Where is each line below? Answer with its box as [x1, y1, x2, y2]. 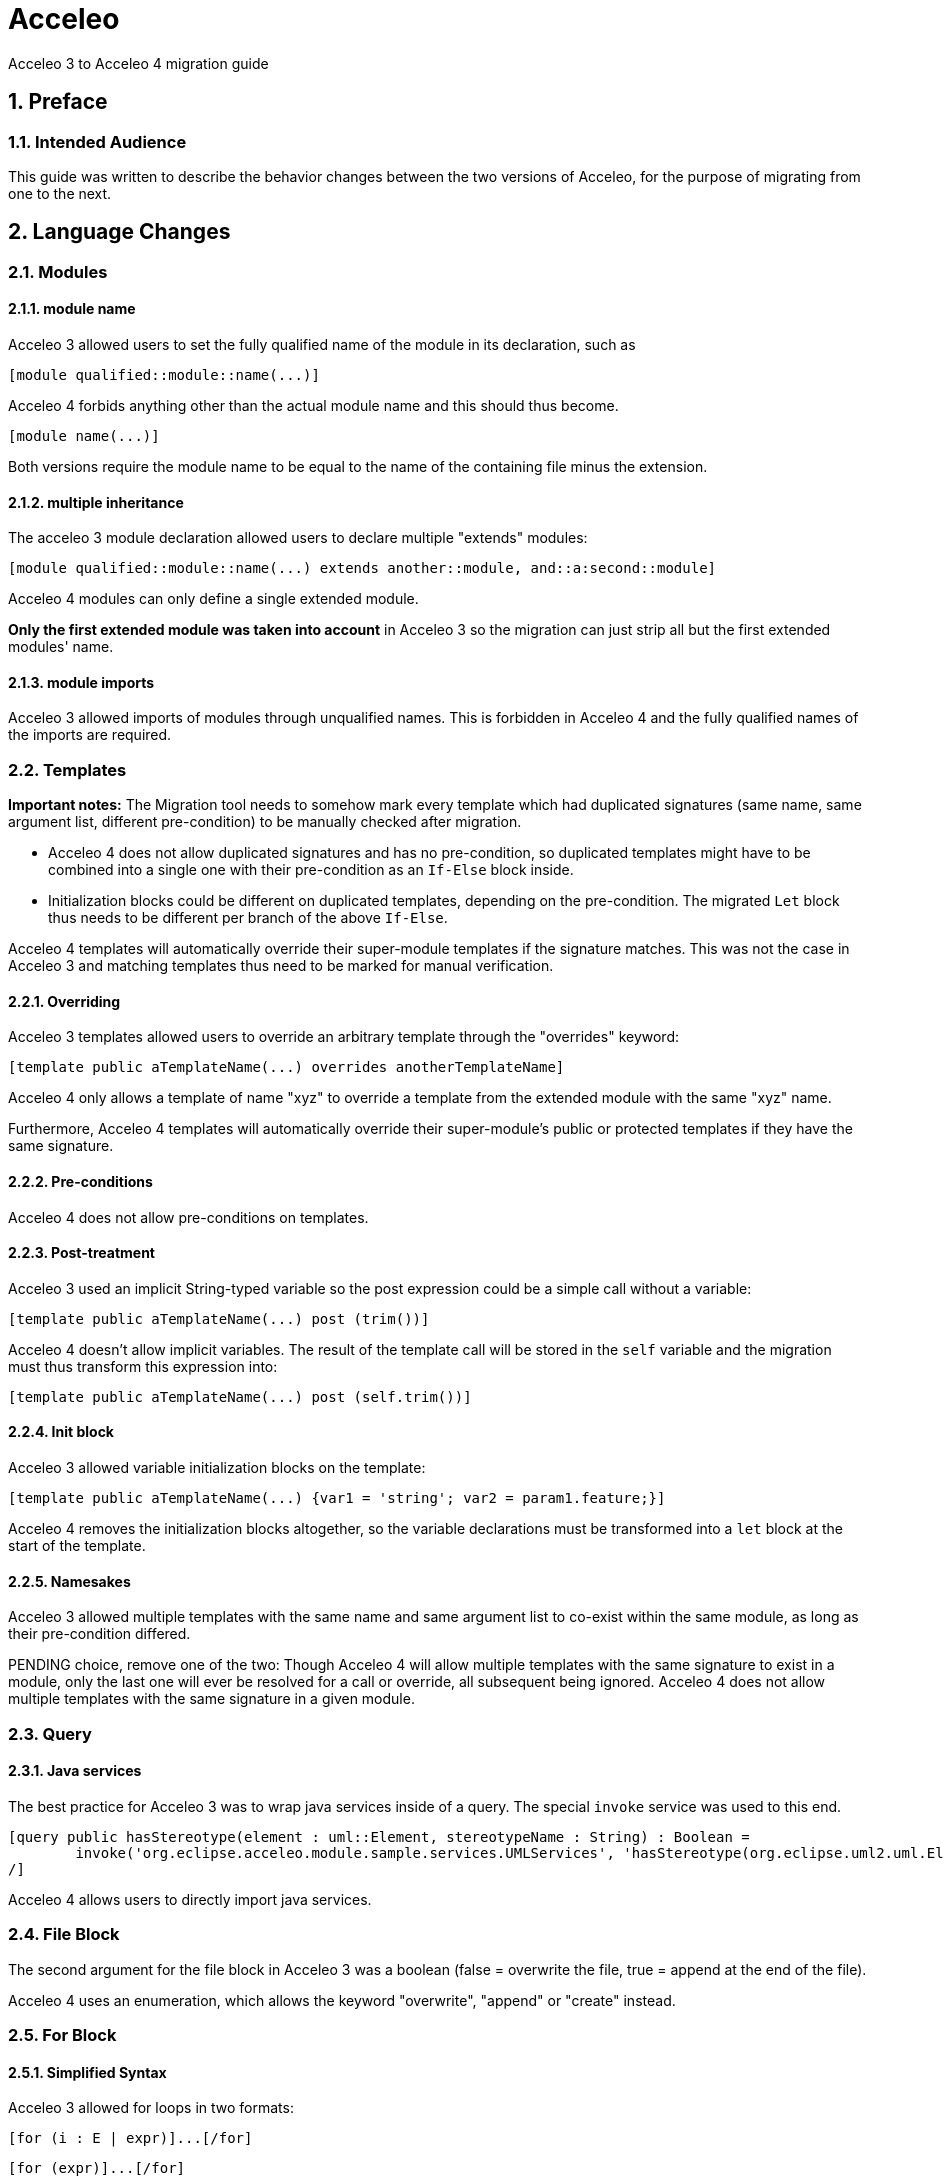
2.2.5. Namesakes [8, 1572, 131, 1590]
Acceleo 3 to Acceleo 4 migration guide [8, 54, 269, 72]
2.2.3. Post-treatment [8, 1244, 155, 1262]
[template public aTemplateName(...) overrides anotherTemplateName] [8, 1059, 565, 1076]
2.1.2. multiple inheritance [8, 493, 184, 511]
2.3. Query [8, 1723, 92, 1744]
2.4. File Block [8, 1924, 120, 1945]
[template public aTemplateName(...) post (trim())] [8, 1310, 430, 1327]
